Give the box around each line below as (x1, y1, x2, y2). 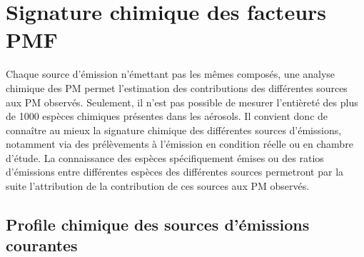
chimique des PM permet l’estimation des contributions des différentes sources (6, 80, 348, 95)
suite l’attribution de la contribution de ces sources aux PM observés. (6, 178, 310, 193)
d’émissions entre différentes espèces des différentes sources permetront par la (6, 164, 344, 179)
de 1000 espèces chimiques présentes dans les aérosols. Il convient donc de (6, 109, 328, 124)
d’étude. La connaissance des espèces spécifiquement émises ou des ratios (6, 150, 324, 165)
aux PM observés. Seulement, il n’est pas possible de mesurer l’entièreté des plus (6, 94, 358, 109)
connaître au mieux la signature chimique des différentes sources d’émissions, (6, 122, 342, 137)
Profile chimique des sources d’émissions (6, 213, 310, 236)
